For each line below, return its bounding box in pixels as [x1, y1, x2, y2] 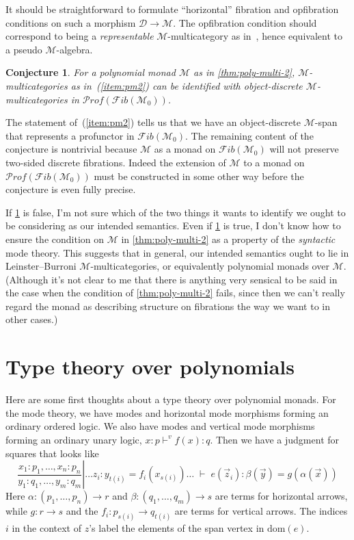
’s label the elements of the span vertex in [89, 521, 264, 535]
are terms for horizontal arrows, [215, 489, 348, 503]
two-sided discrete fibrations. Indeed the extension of [5, 155, 226, 169]
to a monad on [243, 155, 305, 169]
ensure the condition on [5, 231, 105, 246]
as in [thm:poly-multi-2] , [193, 65, 295, 79]
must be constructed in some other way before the [94, 168, 304, 183]
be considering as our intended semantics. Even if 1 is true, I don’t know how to [5, 218, 341, 233]
